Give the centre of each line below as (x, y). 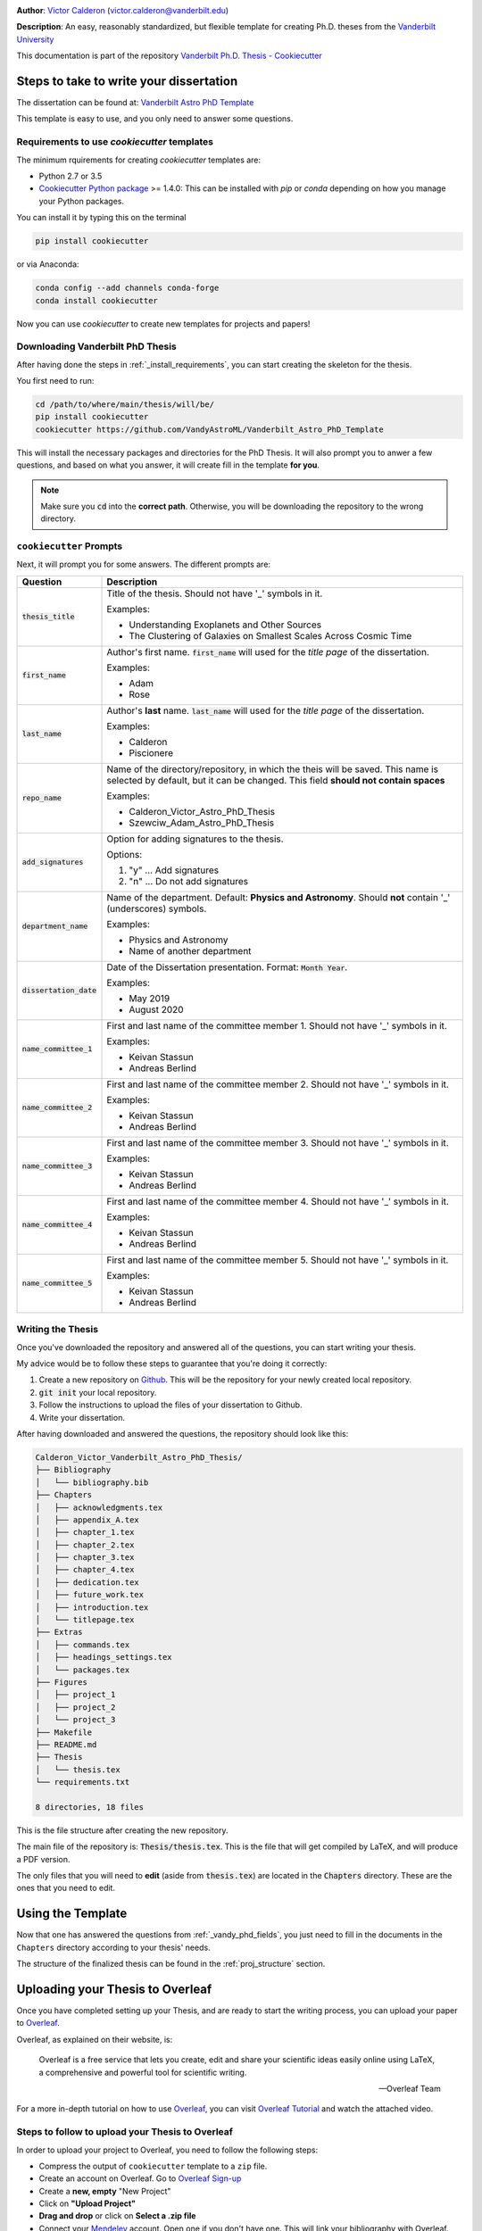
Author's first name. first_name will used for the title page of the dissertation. (268, 651)
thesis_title (48, 617)
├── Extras (59, 1632)
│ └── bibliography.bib (92, 1482)
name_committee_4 (57, 1225)
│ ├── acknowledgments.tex (99, 1507)
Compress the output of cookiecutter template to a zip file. (153, 2166)
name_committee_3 (57, 1166)
